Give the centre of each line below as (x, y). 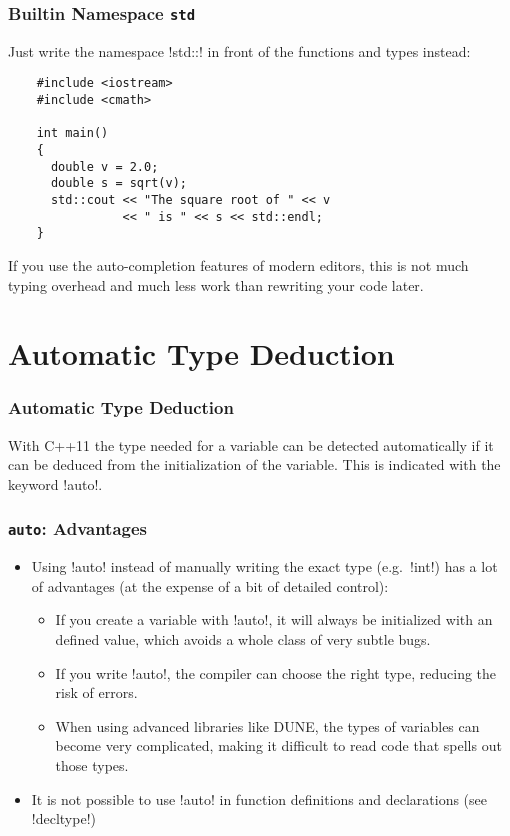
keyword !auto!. (55, 483)
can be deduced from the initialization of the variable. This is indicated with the (254, 464)
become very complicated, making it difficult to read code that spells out (278, 745)
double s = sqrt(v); (118, 183)
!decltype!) (63, 818)
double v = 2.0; (104, 166)
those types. (92, 765)
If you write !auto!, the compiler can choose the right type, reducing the (276, 672)
